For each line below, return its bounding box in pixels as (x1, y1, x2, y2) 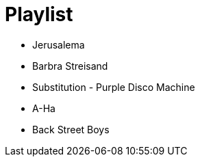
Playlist (5, 3, 73, 26)
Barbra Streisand (32, 59, 108, 72)
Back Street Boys (32, 123, 110, 135)
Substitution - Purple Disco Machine (32, 81, 195, 93)
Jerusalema (32, 38, 85, 51)
